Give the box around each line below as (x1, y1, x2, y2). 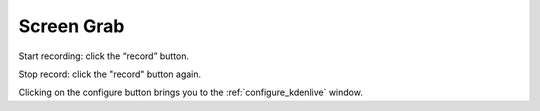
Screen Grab (18, 15, 125, 37)
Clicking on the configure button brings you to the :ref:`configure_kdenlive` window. (18, 86, 364, 99)
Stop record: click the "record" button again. (18, 68, 202, 80)
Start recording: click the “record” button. (18, 50, 190, 62)
